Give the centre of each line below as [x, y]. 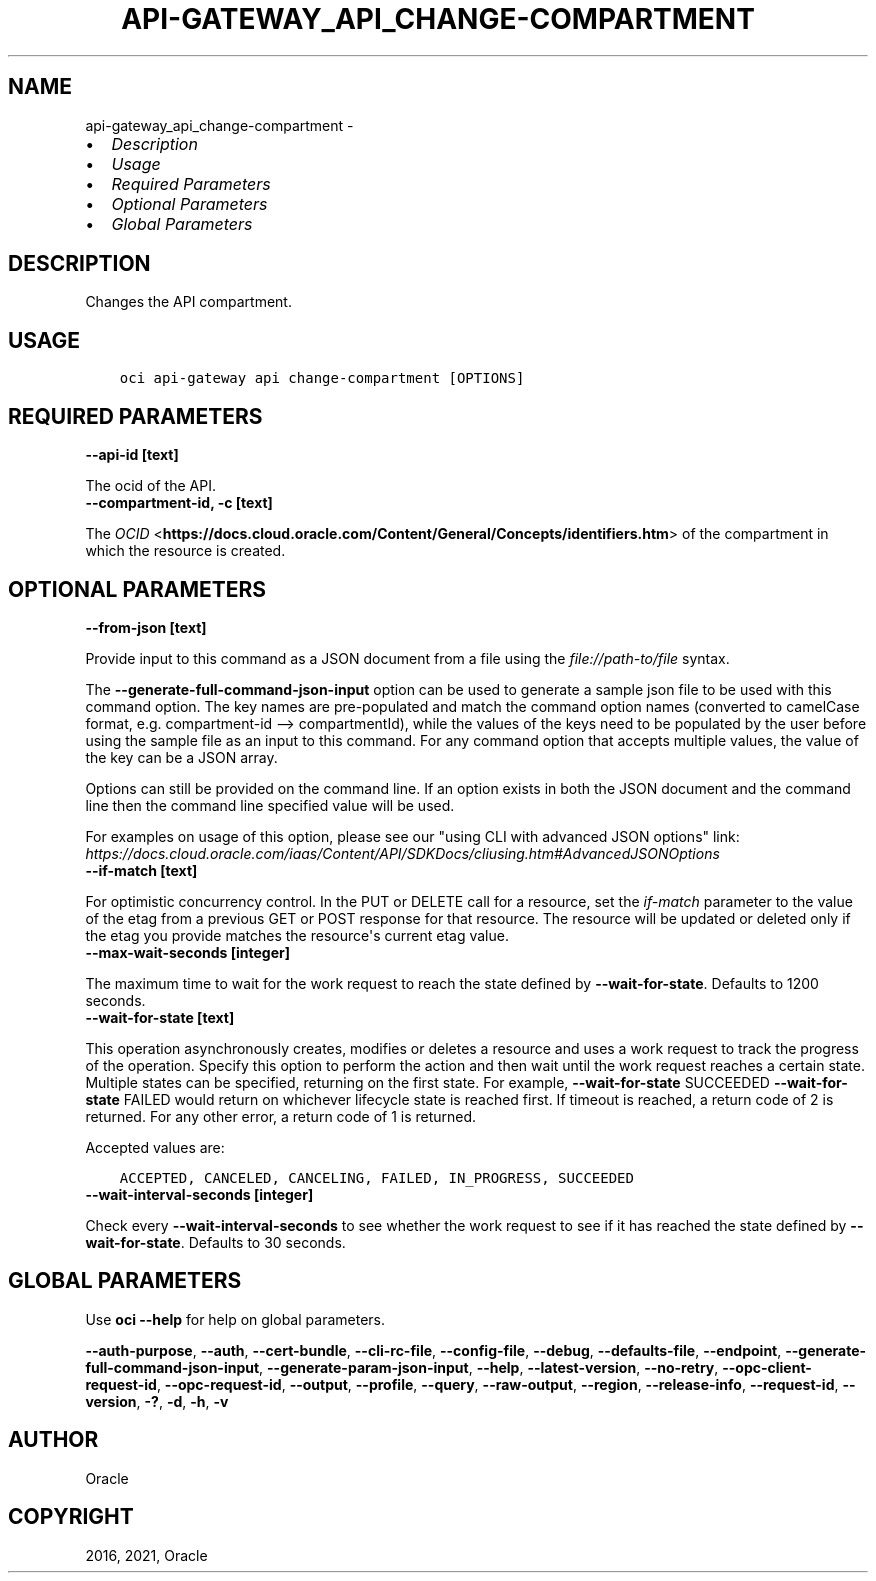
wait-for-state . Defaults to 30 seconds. [215, 1242]
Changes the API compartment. [188, 302]
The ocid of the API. [150, 486]
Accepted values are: [155, 1147]
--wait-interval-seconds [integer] [199, 1194]
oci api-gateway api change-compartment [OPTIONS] [322, 378]
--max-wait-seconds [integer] [187, 952]
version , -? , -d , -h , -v [157, 1401]
